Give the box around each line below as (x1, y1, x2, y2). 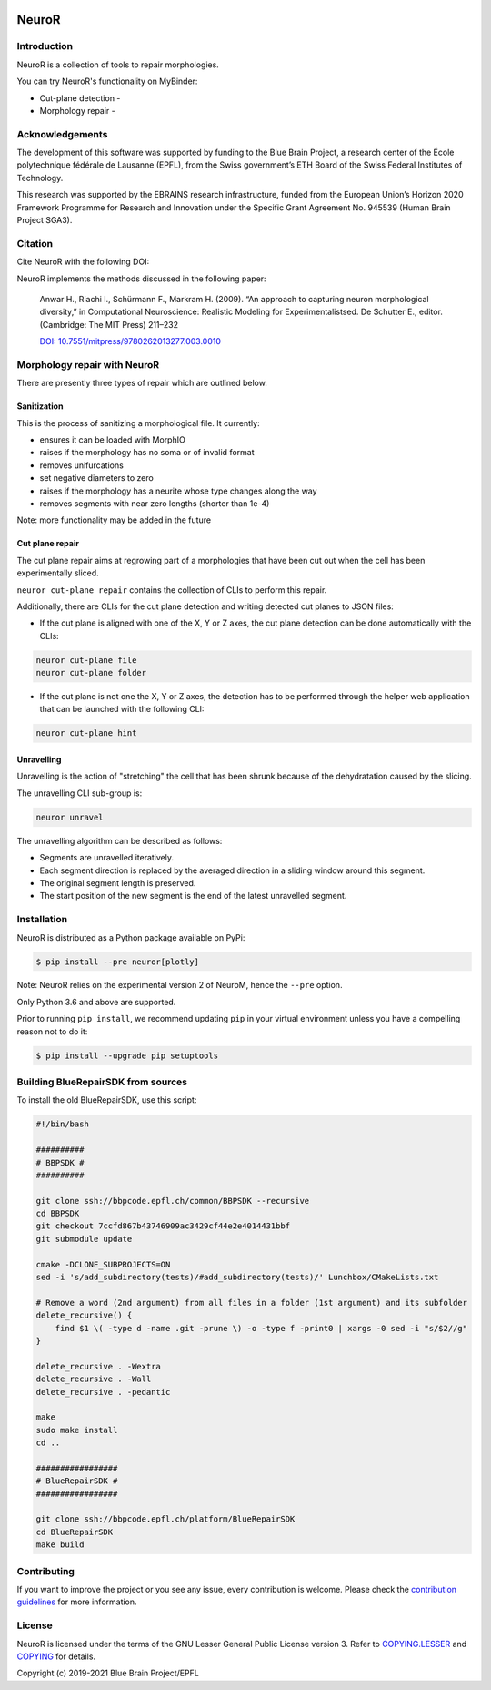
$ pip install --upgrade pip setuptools (35, 1050, 218, 1061)
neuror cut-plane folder (35, 667, 147, 678)
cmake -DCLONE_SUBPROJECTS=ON (35, 1259, 171, 1269)
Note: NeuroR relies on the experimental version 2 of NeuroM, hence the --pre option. (16, 980, 343, 991)
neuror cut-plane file (35, 655, 137, 665)
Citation (16, 237, 54, 249)
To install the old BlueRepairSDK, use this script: (16, 1094, 197, 1105)
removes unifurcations (39, 460, 125, 471)
